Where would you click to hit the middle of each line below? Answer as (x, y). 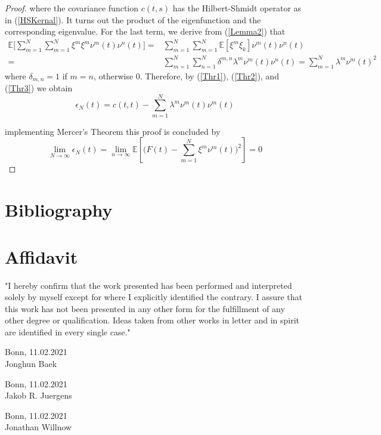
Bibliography (59, 210)
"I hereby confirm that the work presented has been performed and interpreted (148, 285)
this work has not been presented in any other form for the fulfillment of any (145, 308)
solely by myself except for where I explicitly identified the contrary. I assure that (154, 297)
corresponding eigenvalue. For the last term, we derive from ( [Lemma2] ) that (145, 31)
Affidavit (41, 256)
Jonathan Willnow (38, 427)
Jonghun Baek (31, 364)
